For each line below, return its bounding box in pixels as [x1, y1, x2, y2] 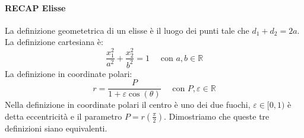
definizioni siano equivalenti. [5, 121, 107, 134]
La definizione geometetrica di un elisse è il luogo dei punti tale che [5, 24, 249, 36]
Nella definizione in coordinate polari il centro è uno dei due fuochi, [5, 98, 251, 111]
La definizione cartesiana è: [5, 36, 103, 48]
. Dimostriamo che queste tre [163, 110, 270, 122]
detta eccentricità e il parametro [5, 110, 122, 122]
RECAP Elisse [5, 1, 66, 14]
